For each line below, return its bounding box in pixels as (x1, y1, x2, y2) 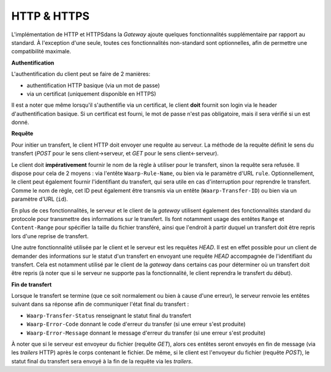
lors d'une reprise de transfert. (11, 232, 89, 239)
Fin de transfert (11, 281, 52, 288)
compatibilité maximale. (11, 48, 72, 55)
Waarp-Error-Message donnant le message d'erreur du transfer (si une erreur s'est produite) (26, 329, 266, 336)
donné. (11, 118, 29, 126)
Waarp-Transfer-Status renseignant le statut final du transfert (26, 312, 191, 319)
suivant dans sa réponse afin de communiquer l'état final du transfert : (11, 301, 189, 308)
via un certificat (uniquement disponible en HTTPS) (26, 90, 156, 98)
